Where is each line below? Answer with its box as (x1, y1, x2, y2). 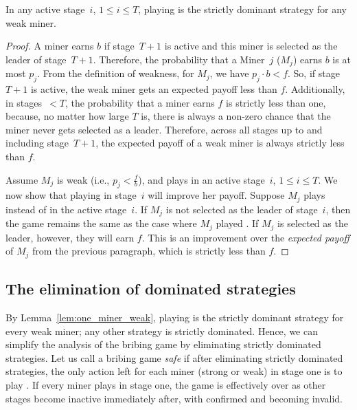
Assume (5, 172, 38, 186)
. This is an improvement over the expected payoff (141, 230, 350, 244)
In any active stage (5, 2, 85, 16)
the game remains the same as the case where (5, 216, 197, 230)
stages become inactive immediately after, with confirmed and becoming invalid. (5, 391, 343, 405)
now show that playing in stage (5, 188, 137, 202)
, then (325, 202, 351, 216)
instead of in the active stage (5, 202, 127, 216)
